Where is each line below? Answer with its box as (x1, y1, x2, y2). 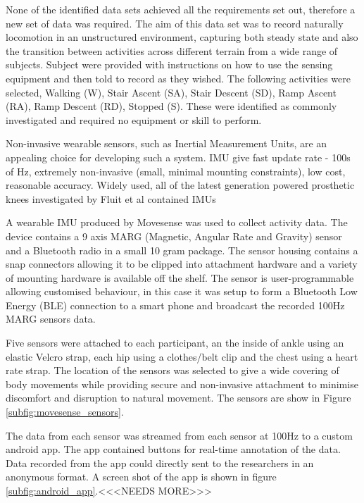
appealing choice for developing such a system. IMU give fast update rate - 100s (6, 149, 351, 164)
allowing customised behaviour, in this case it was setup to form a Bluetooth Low (6, 284, 358, 299)
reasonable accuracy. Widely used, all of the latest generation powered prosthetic (6, 178, 355, 192)
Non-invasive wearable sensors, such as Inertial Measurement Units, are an (6, 136, 327, 151)
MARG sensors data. (6, 311, 96, 326)
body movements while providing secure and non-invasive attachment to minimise (6, 376, 358, 391)
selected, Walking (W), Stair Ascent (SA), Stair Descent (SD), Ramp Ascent (6, 85, 337, 99)
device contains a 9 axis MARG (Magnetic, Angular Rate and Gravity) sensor (6, 228, 342, 243)
